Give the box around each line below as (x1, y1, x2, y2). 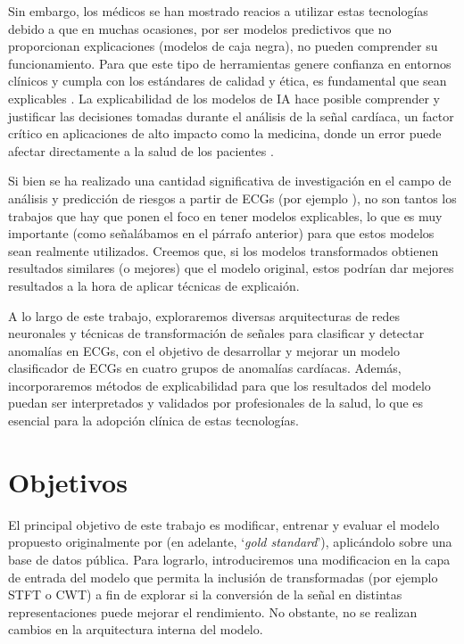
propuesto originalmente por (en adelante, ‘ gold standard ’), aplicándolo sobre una (8, 533, 452, 551)
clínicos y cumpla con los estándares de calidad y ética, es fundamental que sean (8, 71, 447, 90)
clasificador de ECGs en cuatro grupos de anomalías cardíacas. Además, (8, 359, 402, 377)
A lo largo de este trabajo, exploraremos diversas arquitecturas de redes (8, 306, 401, 325)
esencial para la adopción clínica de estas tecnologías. (8, 411, 299, 430)
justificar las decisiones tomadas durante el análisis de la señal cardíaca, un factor (8, 106, 454, 125)
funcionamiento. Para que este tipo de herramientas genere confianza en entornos (8, 54, 452, 72)
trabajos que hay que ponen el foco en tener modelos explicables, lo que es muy (8, 206, 443, 225)
